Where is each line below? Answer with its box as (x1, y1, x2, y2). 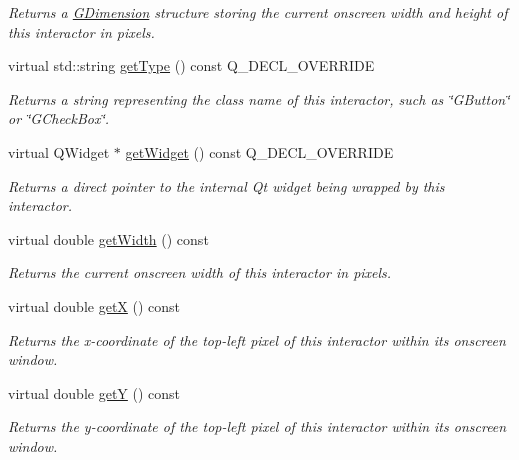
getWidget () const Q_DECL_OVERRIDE (125, 141, 394, 162)
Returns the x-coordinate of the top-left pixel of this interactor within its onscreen (8, 329, 506, 350)
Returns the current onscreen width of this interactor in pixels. (8, 262, 392, 283)
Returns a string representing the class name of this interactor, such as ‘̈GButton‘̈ (8, 88, 510, 109)
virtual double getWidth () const (8, 228, 209, 249)
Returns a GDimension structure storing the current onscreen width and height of (8, 2, 508, 22)
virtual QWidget (8, 141, 110, 162)
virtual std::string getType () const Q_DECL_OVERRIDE (8, 55, 375, 76)
